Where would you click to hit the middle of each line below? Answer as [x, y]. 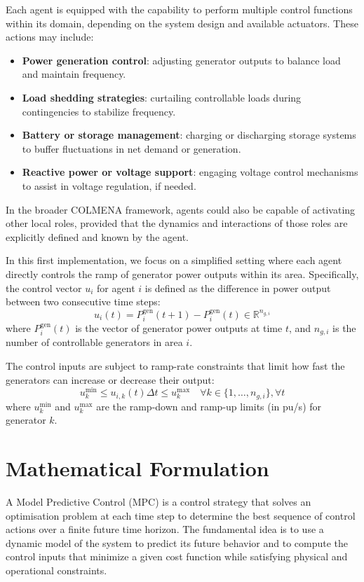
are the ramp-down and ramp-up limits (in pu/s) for [209, 406]
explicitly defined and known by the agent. [97, 236]
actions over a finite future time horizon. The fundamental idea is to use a [165, 529]
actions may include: [50, 37]
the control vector [44, 287]
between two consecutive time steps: [83, 302]
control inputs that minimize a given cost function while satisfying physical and [177, 556]
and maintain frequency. [74, 74]
